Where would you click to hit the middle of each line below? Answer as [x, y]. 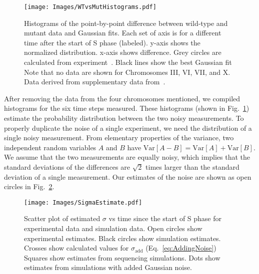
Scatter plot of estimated [62, 218]
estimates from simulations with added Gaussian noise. [108, 267]
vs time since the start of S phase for [165, 218]
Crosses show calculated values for [76, 248]
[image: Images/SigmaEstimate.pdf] [83, 202]
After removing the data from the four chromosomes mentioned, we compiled [122, 98]
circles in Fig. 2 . [29, 186]
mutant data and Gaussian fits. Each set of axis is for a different [123, 33]
